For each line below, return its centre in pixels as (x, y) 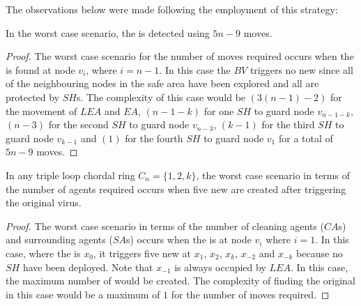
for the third (288, 124)
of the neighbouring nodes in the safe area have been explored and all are (162, 83)
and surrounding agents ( (59, 239)
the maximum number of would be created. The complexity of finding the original (180, 281)
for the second (78, 124)
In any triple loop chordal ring (70, 175)
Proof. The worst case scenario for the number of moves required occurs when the (180, 56)
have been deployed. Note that (88, 267)
